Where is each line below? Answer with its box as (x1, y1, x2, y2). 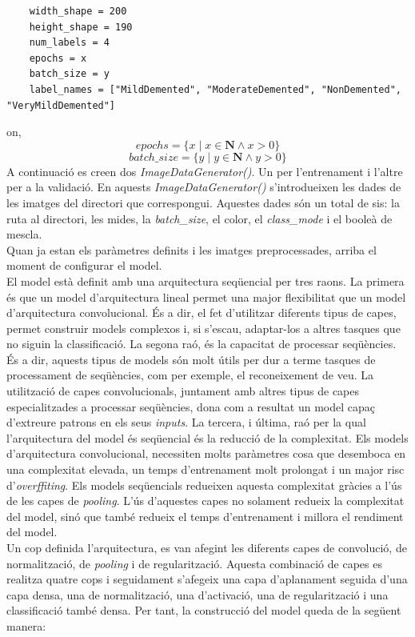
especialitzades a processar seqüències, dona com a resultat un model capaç (6, 398, 376, 415)
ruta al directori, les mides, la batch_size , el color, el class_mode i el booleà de (6, 210, 393, 226)
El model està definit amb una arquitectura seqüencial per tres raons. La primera (6, 272, 405, 289)
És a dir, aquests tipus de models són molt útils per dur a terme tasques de (6, 351, 376, 367)
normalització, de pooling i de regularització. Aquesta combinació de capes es (6, 555, 382, 571)
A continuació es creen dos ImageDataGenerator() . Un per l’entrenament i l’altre (6, 162, 403, 179)
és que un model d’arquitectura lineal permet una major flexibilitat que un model (6, 288, 406, 305)
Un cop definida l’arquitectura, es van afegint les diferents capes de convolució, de (6, 539, 407, 555)
